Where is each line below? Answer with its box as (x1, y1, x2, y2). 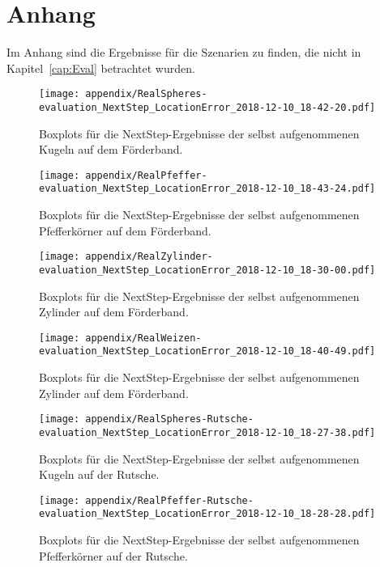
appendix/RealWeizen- (85, 332, 202, 344)
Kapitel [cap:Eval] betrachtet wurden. (6, 59, 195, 76)
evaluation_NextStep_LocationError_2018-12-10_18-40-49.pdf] (39, 345, 376, 358)
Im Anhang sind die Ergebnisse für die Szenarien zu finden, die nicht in (6, 44, 361, 61)
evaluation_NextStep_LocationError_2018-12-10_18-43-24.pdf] (39, 183, 376, 195)
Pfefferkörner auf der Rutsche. (39, 547, 188, 564)
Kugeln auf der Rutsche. (39, 466, 160, 483)
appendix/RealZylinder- (85, 251, 213, 263)
